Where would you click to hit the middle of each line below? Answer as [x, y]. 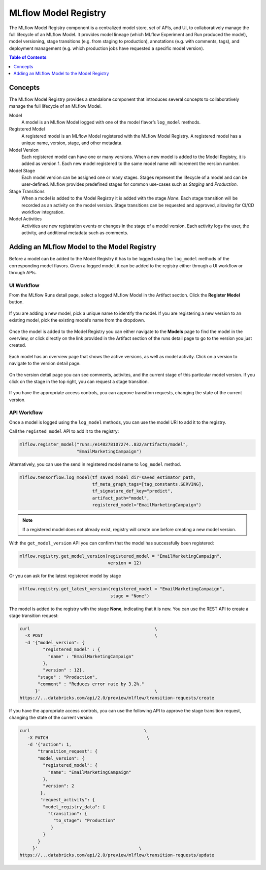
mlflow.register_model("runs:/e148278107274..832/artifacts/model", [104, 444]
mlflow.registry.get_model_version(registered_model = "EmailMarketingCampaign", [121, 556]
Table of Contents [28, 57]
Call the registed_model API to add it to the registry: [64, 431]
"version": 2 [58, 786]
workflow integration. [43, 212]
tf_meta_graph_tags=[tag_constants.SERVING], [148, 484]
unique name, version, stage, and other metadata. [72, 143]
